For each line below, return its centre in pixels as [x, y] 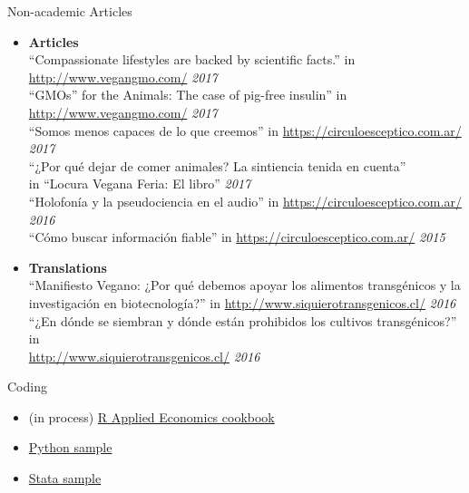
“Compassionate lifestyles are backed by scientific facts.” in [192, 59]
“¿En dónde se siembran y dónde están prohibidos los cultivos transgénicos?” [243, 320]
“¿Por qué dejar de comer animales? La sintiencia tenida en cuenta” [217, 165]
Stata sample [65, 478]
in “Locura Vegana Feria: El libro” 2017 [140, 184]
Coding [27, 387]
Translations [68, 267]
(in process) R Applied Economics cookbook [151, 416]
